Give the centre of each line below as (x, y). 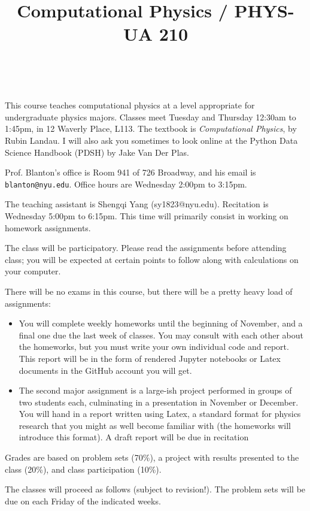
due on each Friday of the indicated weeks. (83, 501)
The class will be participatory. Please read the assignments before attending (146, 248)
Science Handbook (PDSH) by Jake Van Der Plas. (97, 152)
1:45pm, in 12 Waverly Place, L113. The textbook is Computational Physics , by (151, 128)
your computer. (33, 271)
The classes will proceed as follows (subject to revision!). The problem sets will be (155, 489)
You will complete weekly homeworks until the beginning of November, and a (161, 323)
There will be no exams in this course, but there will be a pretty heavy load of (149, 291)
